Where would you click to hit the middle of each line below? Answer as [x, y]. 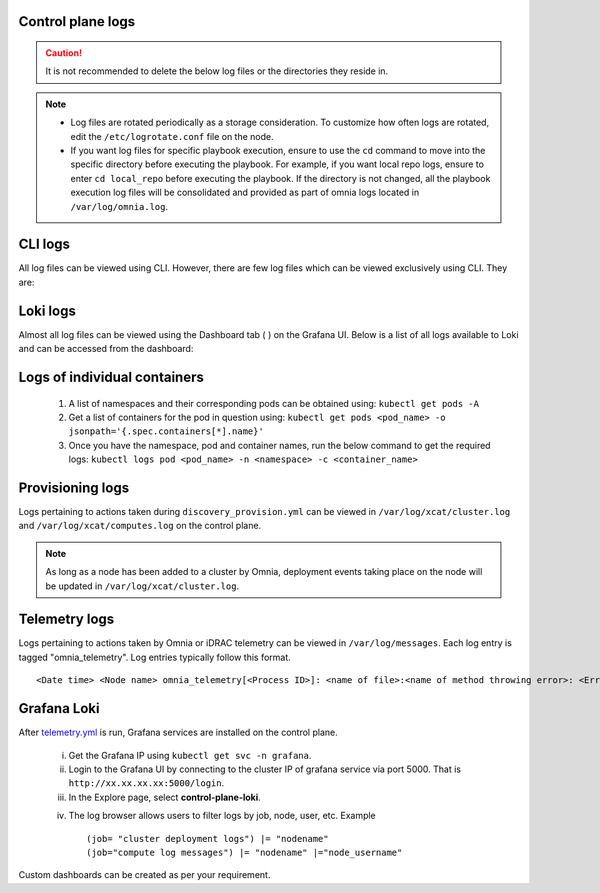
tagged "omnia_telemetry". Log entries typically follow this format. [155, 657]
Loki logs [47, 310]
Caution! [64, 53]
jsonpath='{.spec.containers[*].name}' [166, 431]
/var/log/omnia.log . [119, 206]
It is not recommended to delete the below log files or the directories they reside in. [217, 71]
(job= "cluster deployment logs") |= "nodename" [207, 838]
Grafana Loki [59, 708]
